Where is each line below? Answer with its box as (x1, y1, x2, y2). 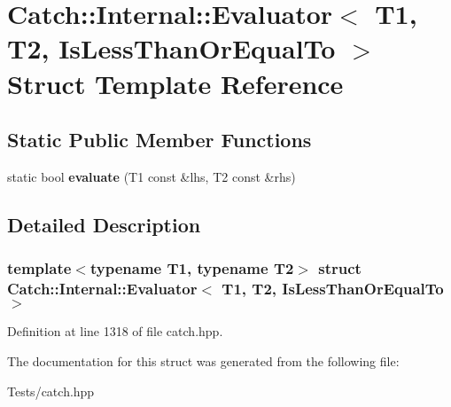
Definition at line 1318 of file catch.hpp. (7, 322, 223, 340)
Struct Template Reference (7, 65, 344, 101)
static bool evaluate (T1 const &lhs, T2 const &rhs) (7, 167, 296, 185)
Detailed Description (7, 210, 201, 238)
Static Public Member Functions (7, 126, 312, 153)
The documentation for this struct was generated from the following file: (7, 352, 400, 371)
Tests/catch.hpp (7, 381, 95, 400)
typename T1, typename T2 (89, 257, 294, 279)
